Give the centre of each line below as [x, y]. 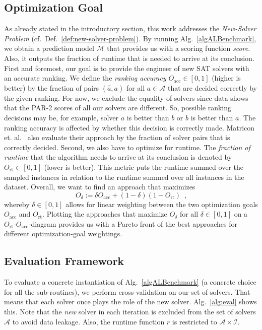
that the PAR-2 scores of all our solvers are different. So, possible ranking [118, 108]
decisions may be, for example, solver [61, 117]
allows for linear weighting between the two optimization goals [162, 204]
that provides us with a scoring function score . [179, 48]
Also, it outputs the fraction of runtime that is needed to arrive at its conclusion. [129, 58]
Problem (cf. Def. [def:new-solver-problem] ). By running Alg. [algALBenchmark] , [130, 38]
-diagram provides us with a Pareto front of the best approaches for [133, 223]
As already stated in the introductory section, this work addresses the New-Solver [130, 28]
